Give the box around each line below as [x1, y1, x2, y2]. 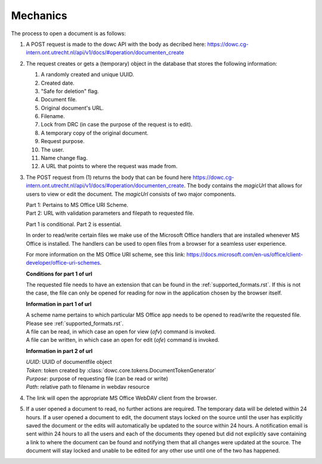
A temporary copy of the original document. [41, 129, 149, 137]
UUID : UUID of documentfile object [26, 358, 113, 366]
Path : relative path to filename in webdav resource [26, 383, 150, 391]
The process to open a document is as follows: [11, 30, 126, 37]
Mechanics [11, 9, 68, 22]
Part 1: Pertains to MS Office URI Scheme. [26, 201, 128, 208]
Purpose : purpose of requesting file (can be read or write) [26, 375, 168, 382]
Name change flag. [41, 154, 88, 162]
